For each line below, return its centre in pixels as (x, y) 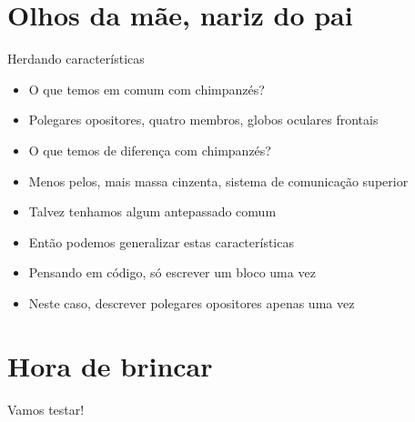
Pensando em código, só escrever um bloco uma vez (172, 272)
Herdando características (76, 59)
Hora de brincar (110, 365)
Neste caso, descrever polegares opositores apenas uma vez (192, 302)
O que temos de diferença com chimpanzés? (150, 150)
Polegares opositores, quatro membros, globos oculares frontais (203, 120)
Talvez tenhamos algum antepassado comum (152, 211)
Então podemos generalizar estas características (161, 241)
